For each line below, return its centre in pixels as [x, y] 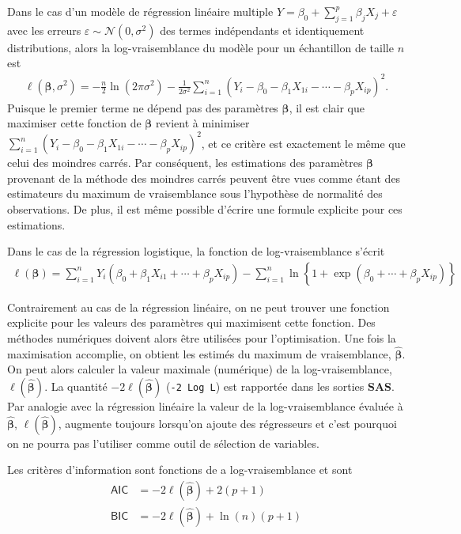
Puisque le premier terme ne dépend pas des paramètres [143, 107]
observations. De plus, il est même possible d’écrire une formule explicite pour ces [205, 208]
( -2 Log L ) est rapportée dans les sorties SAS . [280, 386]
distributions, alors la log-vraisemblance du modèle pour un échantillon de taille [200, 47]
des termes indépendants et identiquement [262, 30]
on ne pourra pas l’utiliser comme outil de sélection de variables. [163, 443]
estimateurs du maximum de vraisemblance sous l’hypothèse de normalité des [195, 193]
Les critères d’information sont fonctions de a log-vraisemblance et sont [180, 470]
